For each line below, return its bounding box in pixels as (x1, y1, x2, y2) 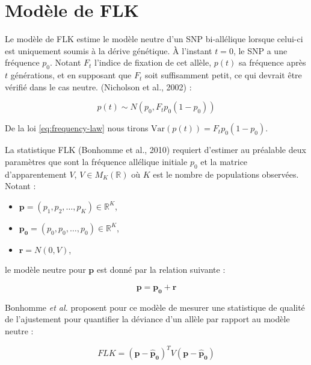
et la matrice (200, 155, 248, 167)
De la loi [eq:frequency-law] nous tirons (5, 122, 149, 134)
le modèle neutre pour (5, 263, 86, 276)
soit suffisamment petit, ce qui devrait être (144, 69, 302, 81)
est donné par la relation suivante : (96, 263, 226, 276)
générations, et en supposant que (10, 69, 132, 81)
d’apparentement (5, 167, 67, 180)
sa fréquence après (238, 56, 306, 69)
